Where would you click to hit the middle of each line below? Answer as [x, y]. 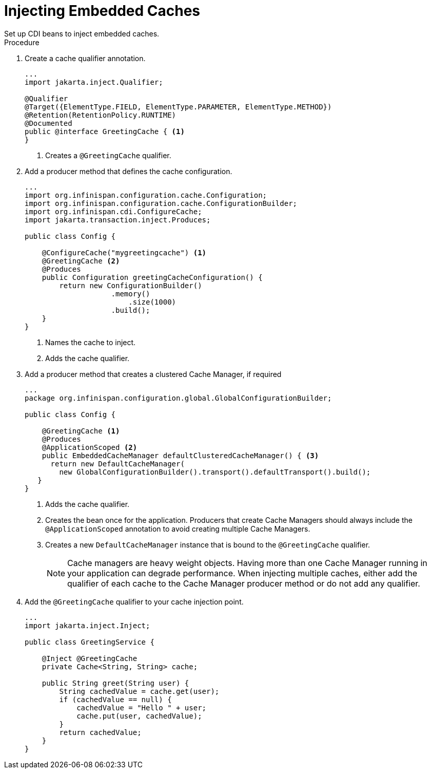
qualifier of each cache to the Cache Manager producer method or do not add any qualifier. [244, 583]
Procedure [22, 42]
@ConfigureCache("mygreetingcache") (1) [124, 252]
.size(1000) [152, 302]
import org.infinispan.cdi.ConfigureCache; [113, 211]
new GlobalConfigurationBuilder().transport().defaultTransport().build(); [215, 472]
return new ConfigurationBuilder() [131, 285]
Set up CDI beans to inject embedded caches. [82, 33]
